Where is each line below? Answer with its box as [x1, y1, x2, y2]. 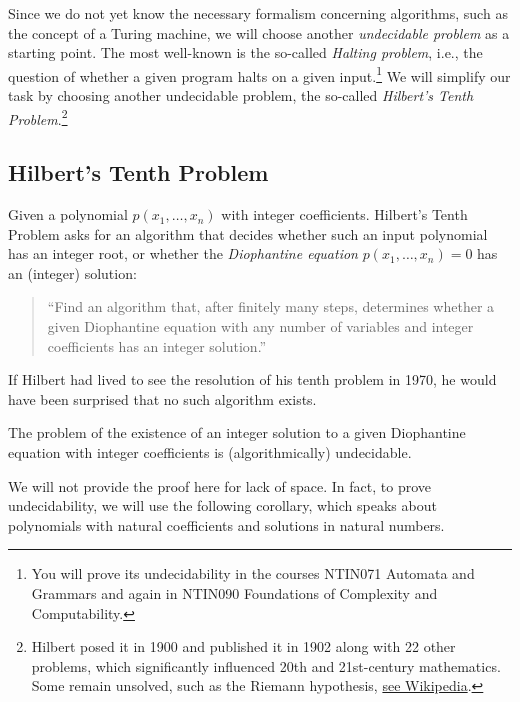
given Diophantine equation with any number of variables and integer [47, 316, 474, 337]
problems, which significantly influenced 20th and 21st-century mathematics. [31, 655, 501, 676]
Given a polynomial [8, 204, 128, 225]
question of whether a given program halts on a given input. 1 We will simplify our [8, 62, 511, 86]
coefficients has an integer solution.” [47, 335, 267, 356]
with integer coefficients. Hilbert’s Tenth [221, 204, 468, 225]
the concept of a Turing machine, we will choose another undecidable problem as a [8, 22, 510, 43]
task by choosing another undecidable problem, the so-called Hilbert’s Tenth [8, 85, 474, 106]
